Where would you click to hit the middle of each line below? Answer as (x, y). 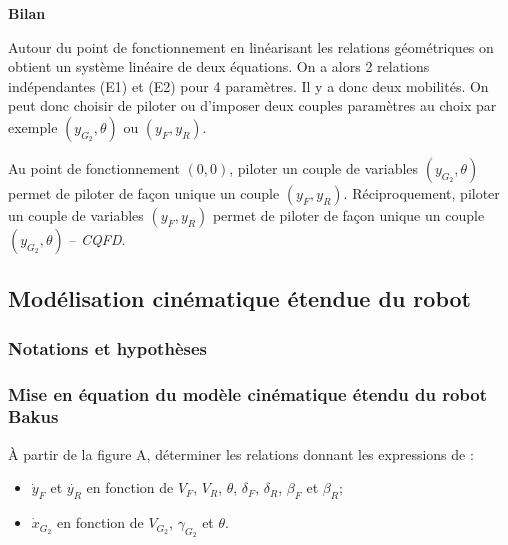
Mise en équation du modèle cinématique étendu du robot (247, 393)
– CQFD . (97, 238)
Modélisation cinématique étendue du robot (239, 298)
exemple (33, 126)
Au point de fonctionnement (94, 167)
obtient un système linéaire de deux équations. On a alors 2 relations (219, 66)
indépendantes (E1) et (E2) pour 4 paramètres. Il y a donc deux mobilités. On (248, 85)
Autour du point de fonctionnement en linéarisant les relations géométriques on (251, 46)
